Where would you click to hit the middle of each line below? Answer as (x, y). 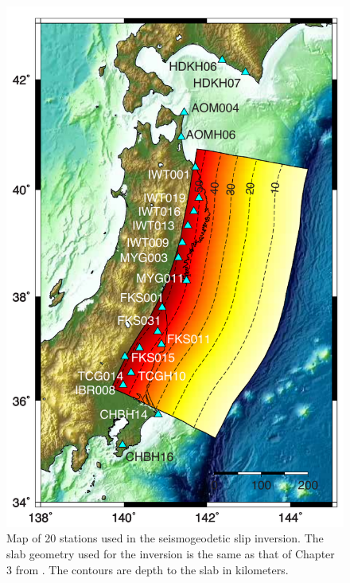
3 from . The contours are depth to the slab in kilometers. (148, 569)
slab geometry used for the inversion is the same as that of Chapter (171, 554)
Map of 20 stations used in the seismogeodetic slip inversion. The (165, 538)
